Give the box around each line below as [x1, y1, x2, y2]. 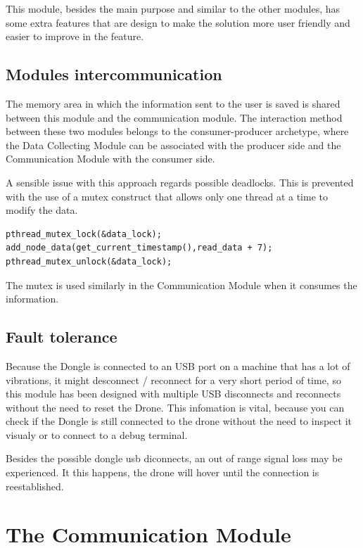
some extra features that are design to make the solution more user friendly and [6, 15, 350, 30]
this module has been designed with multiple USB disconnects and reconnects [6, 386, 341, 401]
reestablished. [6, 478, 64, 493]
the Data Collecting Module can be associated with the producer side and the [6, 137, 341, 152]
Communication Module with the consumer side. [6, 151, 215, 166]
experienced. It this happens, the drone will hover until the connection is [6, 465, 319, 480]
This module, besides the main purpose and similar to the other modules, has [6, 1, 340, 15]
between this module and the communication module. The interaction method [6, 110, 343, 125]
